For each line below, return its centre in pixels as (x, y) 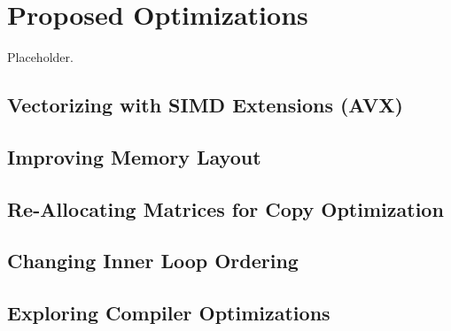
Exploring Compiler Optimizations (169, 313)
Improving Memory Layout (134, 156)
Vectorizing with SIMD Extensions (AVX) (205, 105)
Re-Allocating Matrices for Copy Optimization (225, 208)
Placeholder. (40, 57)
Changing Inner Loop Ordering (153, 261)
